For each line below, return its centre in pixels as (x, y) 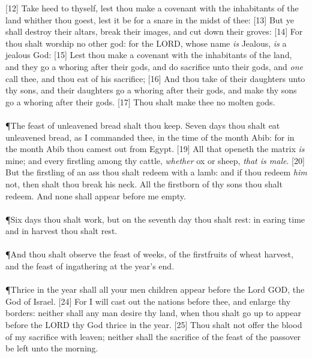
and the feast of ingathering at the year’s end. (90, 266)
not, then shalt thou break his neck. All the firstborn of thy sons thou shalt (144, 183)
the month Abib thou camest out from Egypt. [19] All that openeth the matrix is (155, 149)
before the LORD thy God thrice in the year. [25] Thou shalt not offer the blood (154, 325)
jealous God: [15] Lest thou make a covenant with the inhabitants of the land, (149, 55)
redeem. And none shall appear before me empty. (96, 195)
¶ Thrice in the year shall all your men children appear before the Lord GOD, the (155, 289)
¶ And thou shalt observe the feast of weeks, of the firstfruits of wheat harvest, (149, 254)
